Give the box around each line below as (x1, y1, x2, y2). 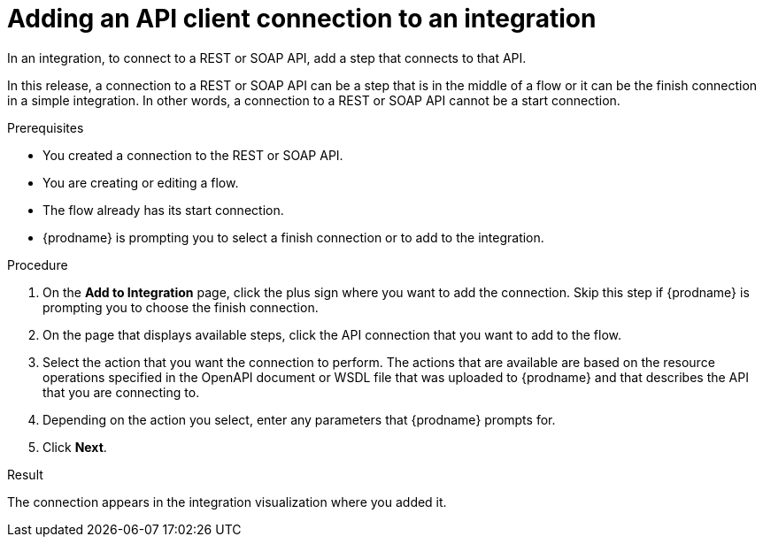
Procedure (7, 257, 68, 272)
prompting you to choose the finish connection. (42, 299, 319, 315)
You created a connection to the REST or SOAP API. (42, 147, 343, 163)
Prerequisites (7, 119, 84, 135)
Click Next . (42, 439, 107, 455)
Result (7, 466, 43, 482)
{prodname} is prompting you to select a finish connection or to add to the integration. (42, 229, 544, 245)
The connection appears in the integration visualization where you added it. (7, 494, 447, 510)
